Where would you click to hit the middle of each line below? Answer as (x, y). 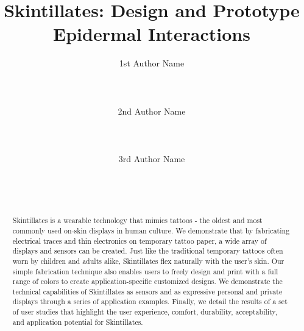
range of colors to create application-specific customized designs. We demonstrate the (147, 281)
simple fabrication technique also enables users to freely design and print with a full (145, 271)
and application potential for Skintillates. (78, 322)
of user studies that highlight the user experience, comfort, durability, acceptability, (145, 312)
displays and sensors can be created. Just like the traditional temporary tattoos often (148, 251)
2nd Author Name (152, 111)
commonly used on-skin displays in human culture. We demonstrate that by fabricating (151, 230)
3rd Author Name (152, 159)
